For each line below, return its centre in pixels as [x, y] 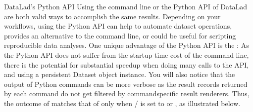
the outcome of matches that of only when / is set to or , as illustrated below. [122, 103]
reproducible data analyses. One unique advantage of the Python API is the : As [126, 45]
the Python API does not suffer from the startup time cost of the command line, [126, 55]
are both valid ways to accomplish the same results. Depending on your [112, 16]
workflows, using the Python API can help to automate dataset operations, [118, 26]
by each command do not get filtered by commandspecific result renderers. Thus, [127, 93]
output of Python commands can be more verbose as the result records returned [126, 84]
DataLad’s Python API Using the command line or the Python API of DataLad [126, 6]
